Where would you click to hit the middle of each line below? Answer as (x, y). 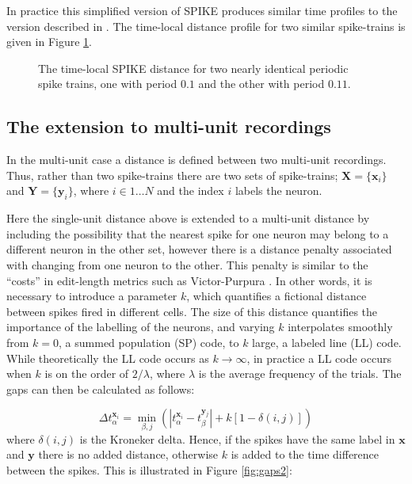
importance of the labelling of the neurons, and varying (141, 327)
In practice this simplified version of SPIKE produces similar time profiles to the (202, 10)
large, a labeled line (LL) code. (327, 342)
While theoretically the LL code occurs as (108, 358)
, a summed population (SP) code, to (149, 342)
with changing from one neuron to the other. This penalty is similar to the (187, 264)
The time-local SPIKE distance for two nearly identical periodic (193, 68)
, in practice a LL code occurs (319, 358)
